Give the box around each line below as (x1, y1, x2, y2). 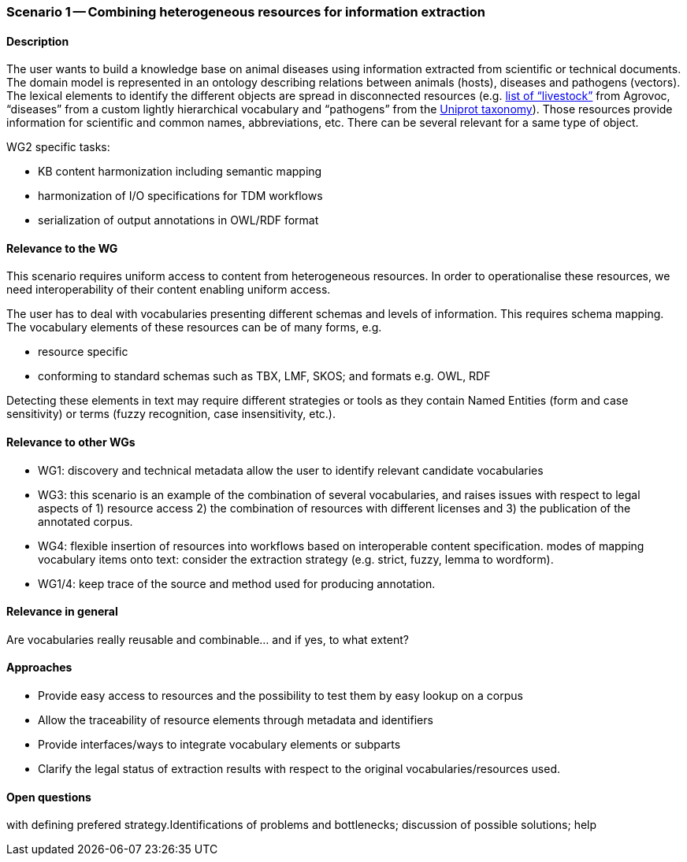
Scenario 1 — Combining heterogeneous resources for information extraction (6, 4, 485, 20)
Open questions (6, 790, 91, 804)
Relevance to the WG (6, 241, 118, 255)
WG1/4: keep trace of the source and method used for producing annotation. (38, 576, 436, 590)
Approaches (6, 660, 72, 675)
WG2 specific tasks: (6, 140, 110, 154)
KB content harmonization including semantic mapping (38, 165, 322, 179)
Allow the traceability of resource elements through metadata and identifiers (38, 713, 433, 727)
